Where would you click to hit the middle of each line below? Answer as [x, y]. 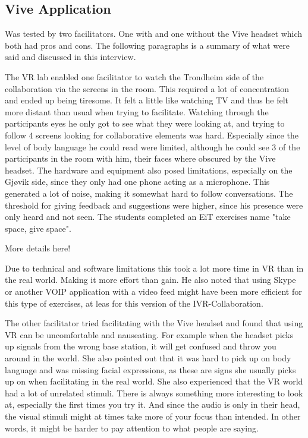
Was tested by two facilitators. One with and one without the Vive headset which [154, 34]
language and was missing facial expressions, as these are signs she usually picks [150, 369]
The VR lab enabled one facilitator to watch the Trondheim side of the [134, 76]
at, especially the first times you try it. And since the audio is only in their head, [153, 404]
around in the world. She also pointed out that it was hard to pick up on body [148, 358]
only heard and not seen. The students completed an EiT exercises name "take [148, 217]
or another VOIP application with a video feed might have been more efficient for [153, 292]
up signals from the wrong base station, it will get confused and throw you [141, 346]
